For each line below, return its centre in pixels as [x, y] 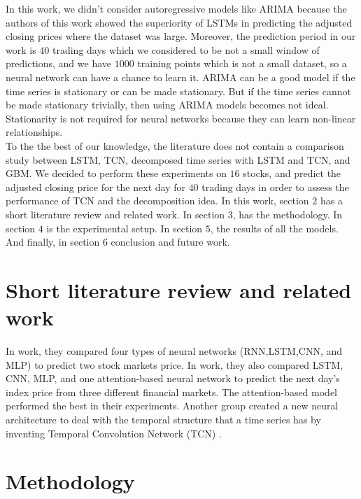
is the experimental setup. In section [125, 228]
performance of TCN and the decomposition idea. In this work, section [157, 201]
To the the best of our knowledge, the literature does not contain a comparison [175, 145]
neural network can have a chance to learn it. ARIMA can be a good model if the [180, 77]
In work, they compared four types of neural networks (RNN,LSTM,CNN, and [174, 351]
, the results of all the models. [274, 228]
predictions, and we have [59, 63]
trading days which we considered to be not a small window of [186, 49]
